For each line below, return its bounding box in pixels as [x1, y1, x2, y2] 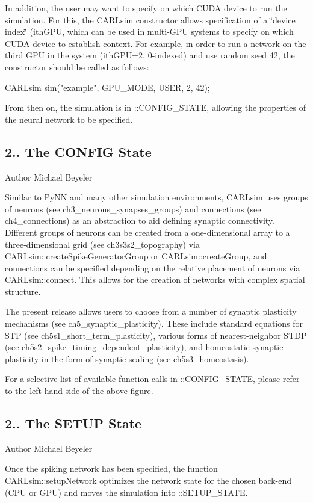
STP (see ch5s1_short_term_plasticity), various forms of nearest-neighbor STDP [5, 329, 307, 341]
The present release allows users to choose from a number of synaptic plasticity [5, 305, 297, 318]
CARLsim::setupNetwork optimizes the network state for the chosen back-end [5, 474, 292, 487]
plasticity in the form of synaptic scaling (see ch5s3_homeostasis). [5, 352, 249, 365]
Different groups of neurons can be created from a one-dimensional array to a [5, 226, 290, 238]
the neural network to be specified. [5, 113, 133, 125]
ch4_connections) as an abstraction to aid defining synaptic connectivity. [5, 214, 274, 227]
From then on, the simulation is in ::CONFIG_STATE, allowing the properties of [5, 101, 306, 114]
